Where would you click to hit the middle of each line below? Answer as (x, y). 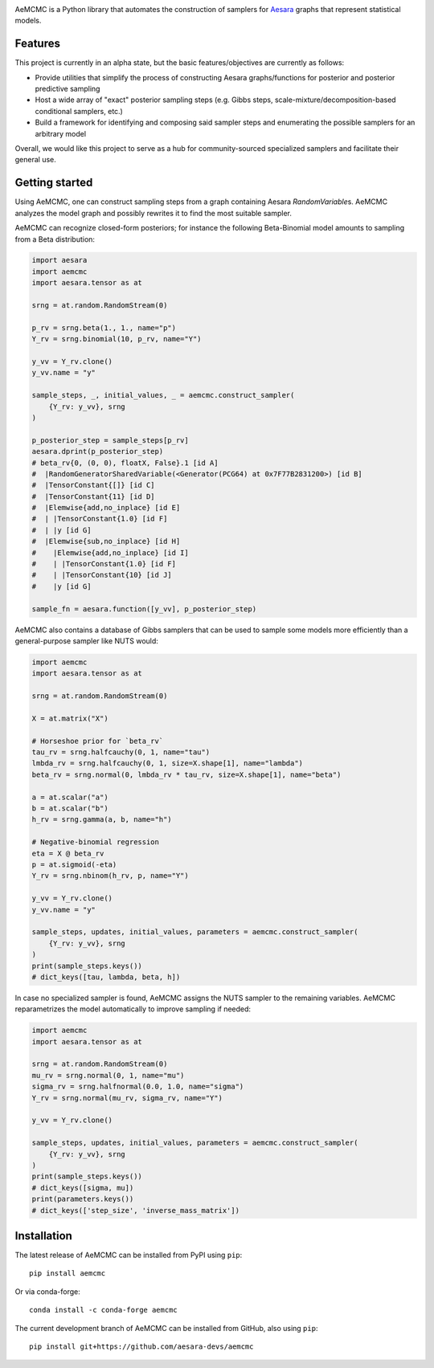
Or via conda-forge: (47, 1291)
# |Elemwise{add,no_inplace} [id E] (106, 508)
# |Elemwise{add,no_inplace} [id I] (110, 553)
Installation (43, 1236)
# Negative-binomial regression (96, 842)
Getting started (54, 183)
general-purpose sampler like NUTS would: (86, 641)
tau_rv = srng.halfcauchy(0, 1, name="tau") (121, 752)
